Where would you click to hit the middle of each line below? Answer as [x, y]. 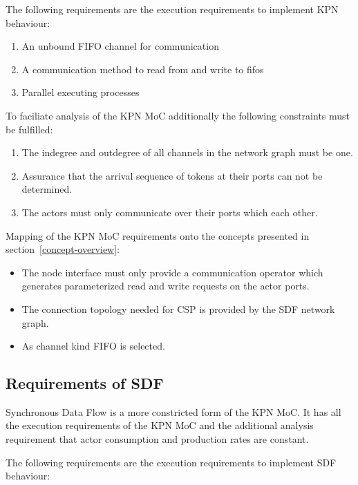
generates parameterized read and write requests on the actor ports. [166, 286]
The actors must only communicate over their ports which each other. [170, 212]
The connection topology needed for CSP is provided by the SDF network [178, 308]
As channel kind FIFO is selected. [93, 346]
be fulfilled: [29, 129]
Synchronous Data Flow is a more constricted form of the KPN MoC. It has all [173, 411]
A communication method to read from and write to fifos [143, 69]
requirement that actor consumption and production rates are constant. [157, 439]
